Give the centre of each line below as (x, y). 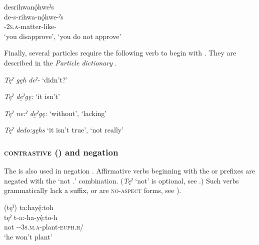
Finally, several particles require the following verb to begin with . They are (120, 53)
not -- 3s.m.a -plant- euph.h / (44, 227)
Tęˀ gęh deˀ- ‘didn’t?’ (36, 79)
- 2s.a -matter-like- (30, 26)
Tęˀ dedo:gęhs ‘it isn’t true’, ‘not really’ (64, 130)
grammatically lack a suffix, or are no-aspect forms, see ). (93, 190)
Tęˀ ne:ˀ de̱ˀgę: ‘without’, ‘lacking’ (55, 113)
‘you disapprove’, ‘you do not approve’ (63, 36)
